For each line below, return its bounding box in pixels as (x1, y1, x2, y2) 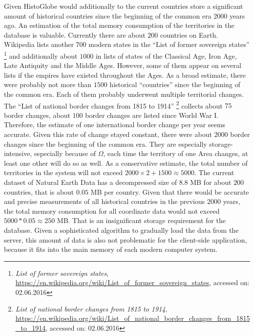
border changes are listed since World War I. (85, 110, 219, 120)
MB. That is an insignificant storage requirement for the (57, 215, 226, 225)
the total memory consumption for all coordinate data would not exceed (4, 205, 220, 216)
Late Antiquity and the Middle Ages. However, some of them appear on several (4, 60, 241, 70)
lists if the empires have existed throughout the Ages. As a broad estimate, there (4, 69, 246, 80)
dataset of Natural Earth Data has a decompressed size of (4, 177, 177, 187)
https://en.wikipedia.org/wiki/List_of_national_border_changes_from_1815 (15, 313, 250, 323)
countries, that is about (4, 186, 74, 197)
